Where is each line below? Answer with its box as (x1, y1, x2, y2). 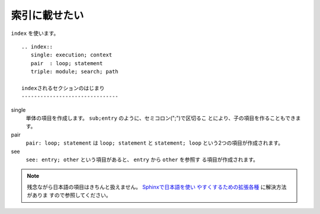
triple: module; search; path (30, 68, 119, 75)
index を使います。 (11, 30, 59, 37)
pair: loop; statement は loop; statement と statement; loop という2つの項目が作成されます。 (25, 139, 284, 146)
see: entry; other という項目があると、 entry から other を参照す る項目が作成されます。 (25, 156, 259, 163)
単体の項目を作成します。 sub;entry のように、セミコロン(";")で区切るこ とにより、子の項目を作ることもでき (25, 114, 296, 122)
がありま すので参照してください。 (27, 191, 112, 199)
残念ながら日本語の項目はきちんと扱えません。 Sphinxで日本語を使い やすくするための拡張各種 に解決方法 (27, 183, 287, 190)
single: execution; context (30, 52, 113, 59)
